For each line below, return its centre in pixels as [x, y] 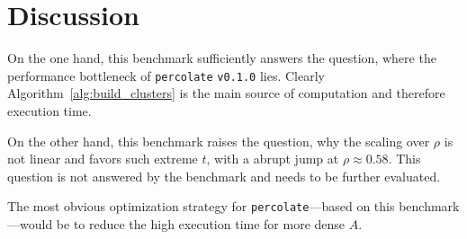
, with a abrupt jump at [273, 159]
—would [30, 224]
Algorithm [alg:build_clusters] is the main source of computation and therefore [226, 93]
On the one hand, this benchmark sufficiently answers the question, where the [222, 58]
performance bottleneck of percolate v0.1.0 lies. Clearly [166, 75]
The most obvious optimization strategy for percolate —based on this [201, 206]
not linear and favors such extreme [103, 159]
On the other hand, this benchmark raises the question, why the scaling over [219, 141]
